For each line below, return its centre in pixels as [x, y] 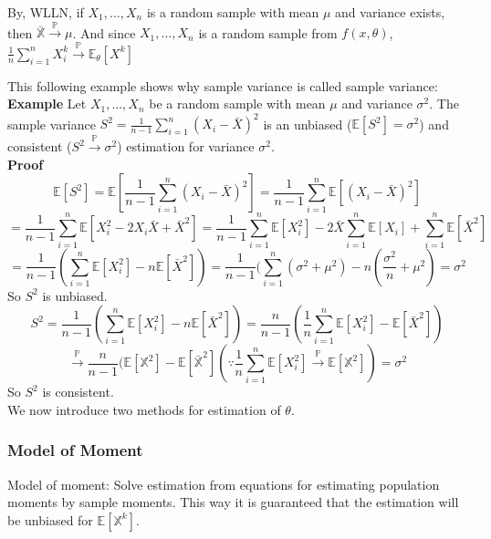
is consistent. [78, 392]
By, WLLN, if [46, 12]
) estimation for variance [186, 146]
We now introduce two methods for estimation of [144, 409]
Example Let [47, 104]
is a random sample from [268, 32]
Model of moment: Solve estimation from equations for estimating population [224, 484]
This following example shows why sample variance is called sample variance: [223, 85]
